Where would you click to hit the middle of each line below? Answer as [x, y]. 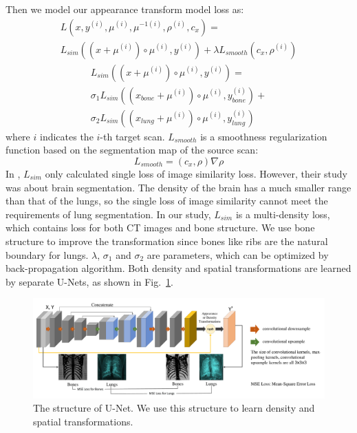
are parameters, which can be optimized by [238, 254]
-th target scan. [132, 136]
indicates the [66, 136]
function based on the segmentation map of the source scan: [132, 150]
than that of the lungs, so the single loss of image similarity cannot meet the [167, 201]
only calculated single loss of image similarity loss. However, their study [196, 173]
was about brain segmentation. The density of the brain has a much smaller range [178, 187]
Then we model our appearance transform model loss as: [125, 9]
